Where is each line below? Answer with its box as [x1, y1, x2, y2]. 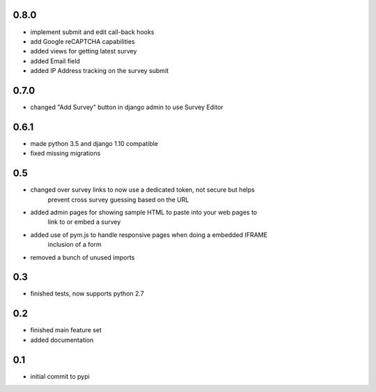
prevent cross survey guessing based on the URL [47, 195, 189, 204]
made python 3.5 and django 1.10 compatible [30, 139, 159, 147]
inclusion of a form [47, 240, 102, 249]
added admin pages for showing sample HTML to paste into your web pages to [30, 208, 258, 216]
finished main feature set [30, 326, 102, 334]
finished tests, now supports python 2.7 [30, 289, 144, 298]
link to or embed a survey [47, 218, 121, 226]
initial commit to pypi [30, 372, 90, 380]
